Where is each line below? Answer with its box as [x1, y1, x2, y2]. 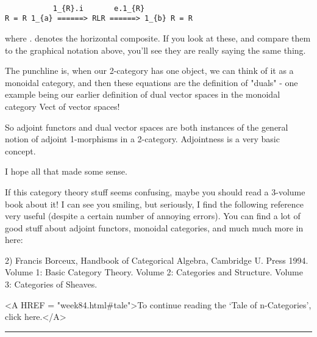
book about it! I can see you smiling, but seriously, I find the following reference [5, 197, 304, 210]
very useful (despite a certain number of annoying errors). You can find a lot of [5, 209, 301, 222]
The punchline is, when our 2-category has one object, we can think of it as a [5, 64, 294, 77]
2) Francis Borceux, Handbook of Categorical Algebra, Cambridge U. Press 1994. [5, 253, 308, 266]
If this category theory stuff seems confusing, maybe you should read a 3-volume [5, 185, 305, 198]
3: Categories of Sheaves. [5, 278, 98, 291]
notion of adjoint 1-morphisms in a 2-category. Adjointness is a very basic [5, 132, 280, 145]
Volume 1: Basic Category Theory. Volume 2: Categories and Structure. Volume [5, 266, 303, 278]
